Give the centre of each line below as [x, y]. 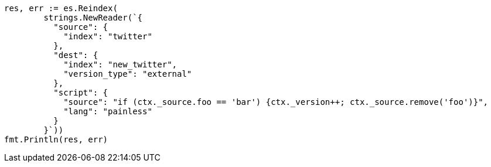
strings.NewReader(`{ [93, 18]
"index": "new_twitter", [120, 64]
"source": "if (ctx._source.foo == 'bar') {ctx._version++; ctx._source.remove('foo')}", [276, 102]
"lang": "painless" [108, 111]
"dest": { [76, 55]
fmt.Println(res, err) [56, 139]
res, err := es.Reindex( [61, 8]
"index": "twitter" [108, 36]
